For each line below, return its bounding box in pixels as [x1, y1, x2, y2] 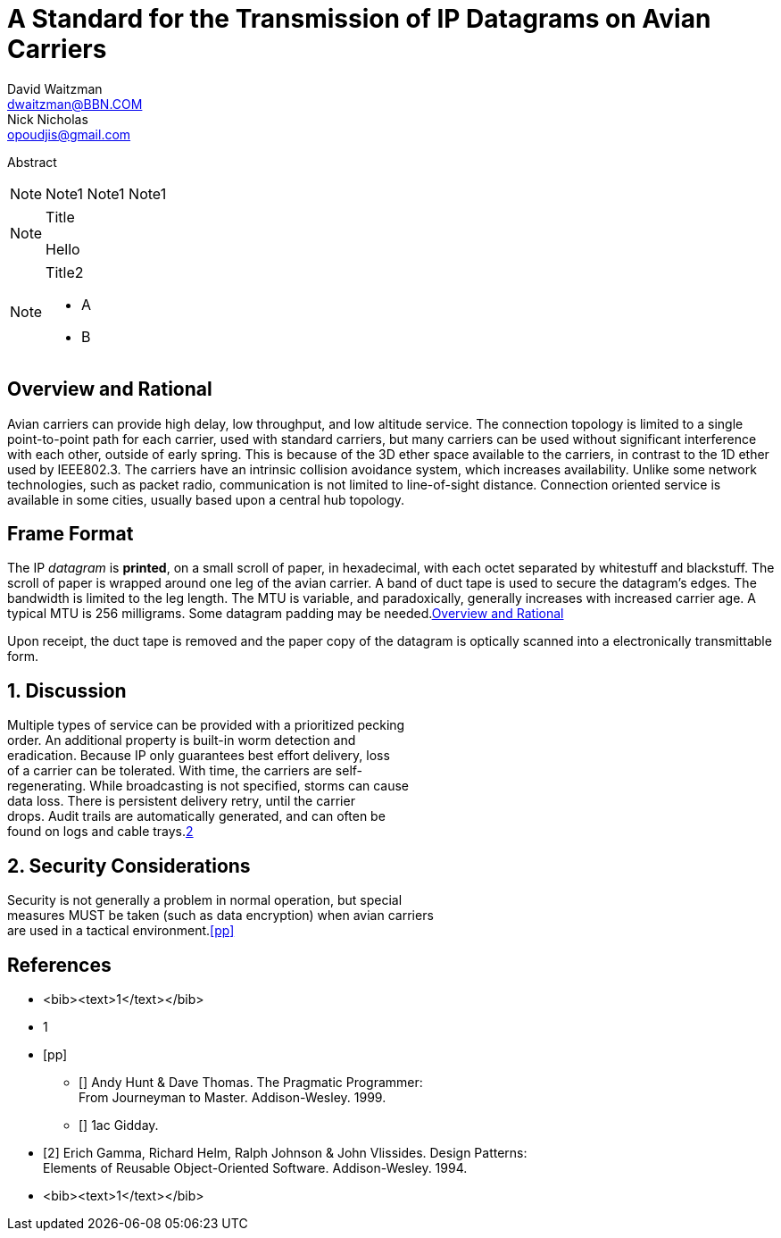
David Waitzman [7, 80, 103, 96]
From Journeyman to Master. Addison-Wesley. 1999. [79, 1089, 386, 1105]
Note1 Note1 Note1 [46, 184, 167, 203]
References [7, 953, 112, 976]
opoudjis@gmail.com [7, 126, 131, 142]
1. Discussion [7, 679, 127, 702]
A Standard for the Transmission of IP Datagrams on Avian [7, 4, 711, 34]
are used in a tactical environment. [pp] [7, 923, 235, 939]
